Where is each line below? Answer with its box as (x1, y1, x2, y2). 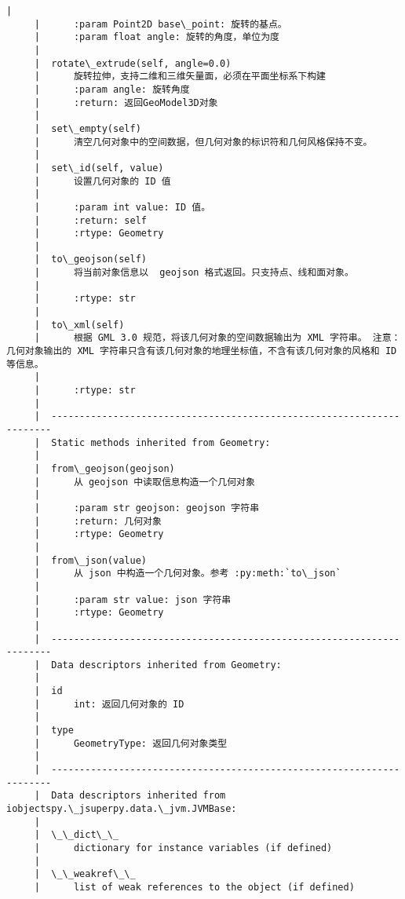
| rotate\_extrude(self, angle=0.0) (34, 57, 232, 69)
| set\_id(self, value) (34, 162, 164, 174)
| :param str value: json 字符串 (34, 594, 232, 605)
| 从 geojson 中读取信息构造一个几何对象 (34, 476, 255, 488)
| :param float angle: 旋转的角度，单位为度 (34, 31, 279, 43)
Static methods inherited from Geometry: (51, 437, 271, 448)
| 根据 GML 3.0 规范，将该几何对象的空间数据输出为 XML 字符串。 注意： (34, 332, 401, 344)
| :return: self (34, 214, 147, 226)
